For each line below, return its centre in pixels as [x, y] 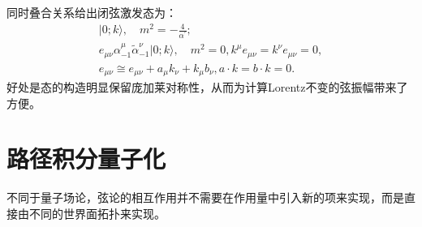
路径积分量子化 [86, 158]
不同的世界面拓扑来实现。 [97, 213]
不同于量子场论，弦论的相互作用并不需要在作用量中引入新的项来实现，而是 [205, 197]
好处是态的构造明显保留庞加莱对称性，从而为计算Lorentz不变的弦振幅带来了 [207, 87]
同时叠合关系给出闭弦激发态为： [92, 12]
